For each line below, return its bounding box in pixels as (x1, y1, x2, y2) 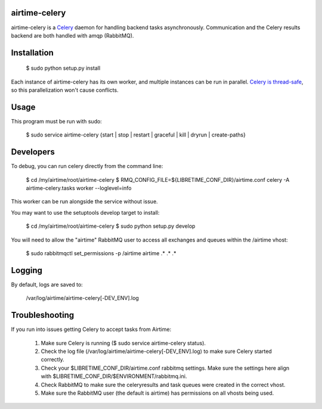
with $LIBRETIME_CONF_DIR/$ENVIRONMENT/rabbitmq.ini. (41, 373, 187, 380)
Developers (11, 147, 55, 157)
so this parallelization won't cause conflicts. (11, 86, 119, 94)
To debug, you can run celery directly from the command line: (11, 163, 163, 170)
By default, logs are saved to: (11, 281, 83, 288)
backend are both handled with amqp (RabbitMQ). (11, 32, 134, 39)
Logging (11, 265, 43, 275)
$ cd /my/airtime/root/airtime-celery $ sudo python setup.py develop (26, 222, 196, 230)
